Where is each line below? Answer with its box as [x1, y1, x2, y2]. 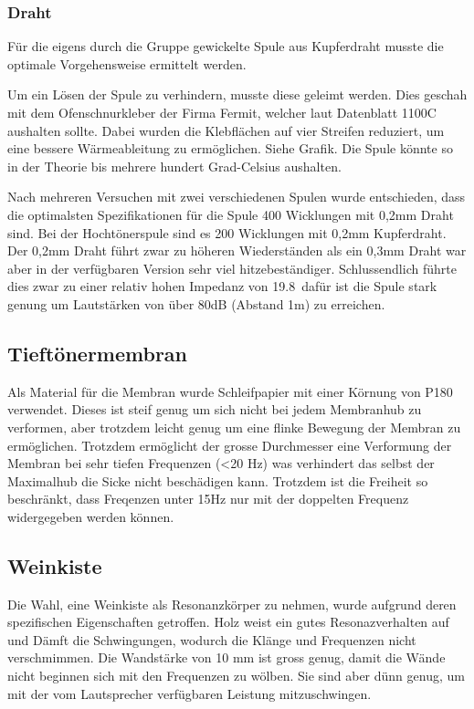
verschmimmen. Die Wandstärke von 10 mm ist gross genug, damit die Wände [7, 648, 446, 667]
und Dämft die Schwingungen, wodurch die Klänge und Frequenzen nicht [7, 630, 416, 649]
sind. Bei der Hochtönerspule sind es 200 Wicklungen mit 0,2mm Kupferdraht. [7, 223, 447, 242]
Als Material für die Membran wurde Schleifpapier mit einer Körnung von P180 [7, 381, 453, 401]
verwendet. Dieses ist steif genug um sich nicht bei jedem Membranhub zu [7, 400, 422, 419]
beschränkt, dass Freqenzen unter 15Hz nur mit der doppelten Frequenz [7, 489, 409, 508]
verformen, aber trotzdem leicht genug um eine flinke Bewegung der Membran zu [7, 417, 461, 436]
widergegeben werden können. [7, 506, 174, 526]
